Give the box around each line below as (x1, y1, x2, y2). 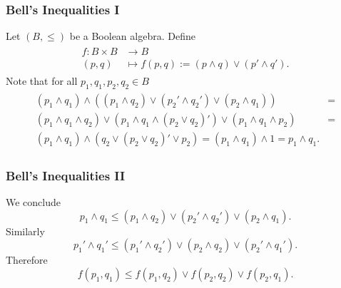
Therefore (6, 252, 48, 267)
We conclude (6, 195, 61, 210)
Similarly (6, 223, 45, 238)
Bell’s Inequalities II (6, 166, 126, 184)
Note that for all (6, 73, 78, 88)
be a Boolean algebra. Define (69, 29, 195, 43)
